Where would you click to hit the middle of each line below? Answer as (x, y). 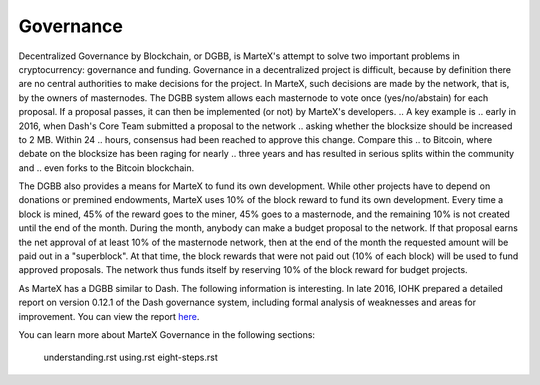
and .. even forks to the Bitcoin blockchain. (106, 167)
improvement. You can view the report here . (109, 316)
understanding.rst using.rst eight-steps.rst (131, 357)
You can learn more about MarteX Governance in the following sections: (166, 334)
